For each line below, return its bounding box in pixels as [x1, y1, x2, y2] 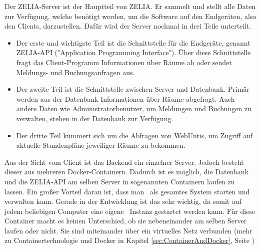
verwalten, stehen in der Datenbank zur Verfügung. [16, 113, 173, 123]
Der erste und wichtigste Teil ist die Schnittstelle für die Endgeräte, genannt [16, 37, 250, 48]
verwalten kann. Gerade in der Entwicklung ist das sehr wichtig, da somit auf [4, 196, 242, 206]
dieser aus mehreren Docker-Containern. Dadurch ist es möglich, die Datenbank [4, 166, 248, 177]
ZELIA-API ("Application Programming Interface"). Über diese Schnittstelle [16, 47, 251, 58]
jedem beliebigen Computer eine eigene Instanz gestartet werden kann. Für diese [4, 205, 255, 216]
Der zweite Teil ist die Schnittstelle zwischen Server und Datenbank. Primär [16, 84, 249, 94]
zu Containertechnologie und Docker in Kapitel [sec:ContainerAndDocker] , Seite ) [4, 235, 254, 245]
